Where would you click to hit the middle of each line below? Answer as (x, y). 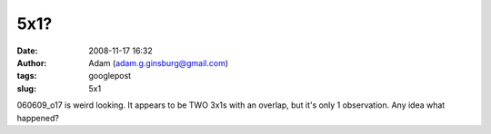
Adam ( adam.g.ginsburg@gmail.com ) (159, 62)
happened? (38, 118)
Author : (32, 62)
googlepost (110, 76)
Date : (27, 51)
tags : (27, 76)
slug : (26, 88)
